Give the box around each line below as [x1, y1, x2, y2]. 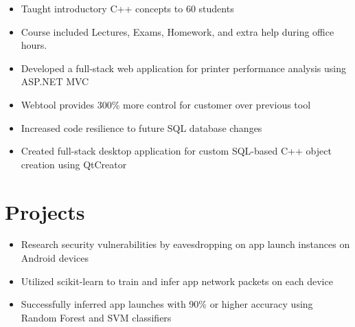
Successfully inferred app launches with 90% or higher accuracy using [21, 297, 313, 311]
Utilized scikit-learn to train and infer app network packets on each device [21, 273, 333, 288]
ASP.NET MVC [21, 74, 89, 89]
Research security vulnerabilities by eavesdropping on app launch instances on [21, 237, 350, 251]
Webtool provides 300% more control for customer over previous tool [21, 97, 311, 111]
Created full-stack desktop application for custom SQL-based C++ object [21, 144, 332, 158]
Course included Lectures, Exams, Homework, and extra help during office [21, 24, 334, 38]
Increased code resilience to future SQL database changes [21, 120, 262, 135]
